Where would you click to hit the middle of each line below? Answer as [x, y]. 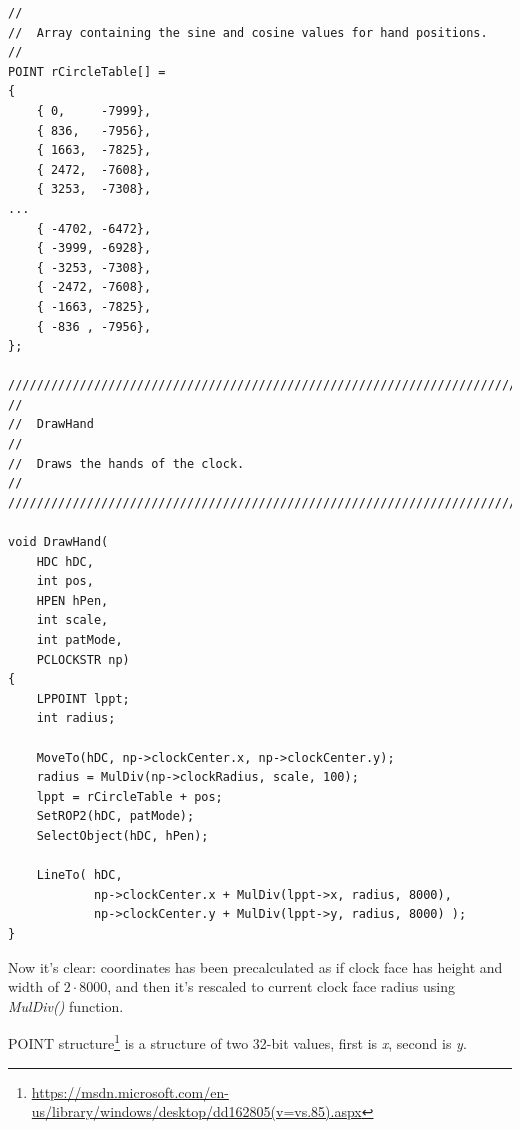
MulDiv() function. [66, 1005]
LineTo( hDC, [79, 875]
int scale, [72, 620]
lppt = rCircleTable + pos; [129, 796]
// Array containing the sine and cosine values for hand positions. [248, 32]
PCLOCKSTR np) [83, 659]
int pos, [65, 581]
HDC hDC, [65, 561]
